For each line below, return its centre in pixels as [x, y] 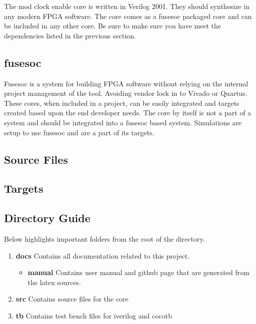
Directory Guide [47, 218]
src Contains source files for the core [72, 299]
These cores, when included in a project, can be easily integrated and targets [122, 103]
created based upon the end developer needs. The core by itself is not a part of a [128, 113]
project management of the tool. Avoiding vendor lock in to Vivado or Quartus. [126, 93]
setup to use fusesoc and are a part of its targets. [79, 132]
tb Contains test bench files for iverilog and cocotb [94, 315]
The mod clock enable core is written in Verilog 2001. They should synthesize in [127, 6]
